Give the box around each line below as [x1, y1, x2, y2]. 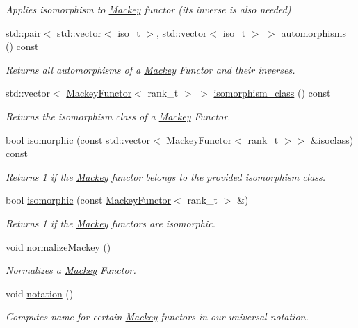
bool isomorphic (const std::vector [6, 132, 150, 147]
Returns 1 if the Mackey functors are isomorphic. [6, 215, 215, 230]
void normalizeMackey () [6, 239, 111, 254]
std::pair [6, 25, 41, 40]
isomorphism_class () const [213, 85, 331, 100]
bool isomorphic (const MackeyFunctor [6, 192, 172, 207]
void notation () [6, 286, 74, 300]
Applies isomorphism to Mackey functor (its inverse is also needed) [6, 2, 291, 16]
